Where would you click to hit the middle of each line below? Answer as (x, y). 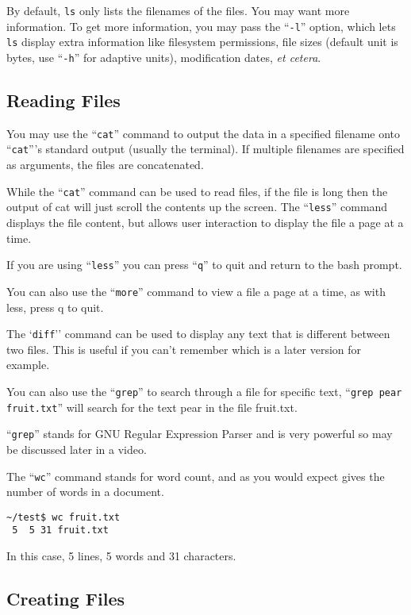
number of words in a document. (85, 492)
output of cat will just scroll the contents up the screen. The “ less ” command (197, 207)
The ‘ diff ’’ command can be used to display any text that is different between (198, 334)
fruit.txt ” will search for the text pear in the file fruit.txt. (152, 407)
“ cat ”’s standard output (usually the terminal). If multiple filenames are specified (205, 149)
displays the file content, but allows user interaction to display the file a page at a (205, 223)
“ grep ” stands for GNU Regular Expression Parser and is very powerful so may (200, 434)
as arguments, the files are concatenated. (105, 165)
